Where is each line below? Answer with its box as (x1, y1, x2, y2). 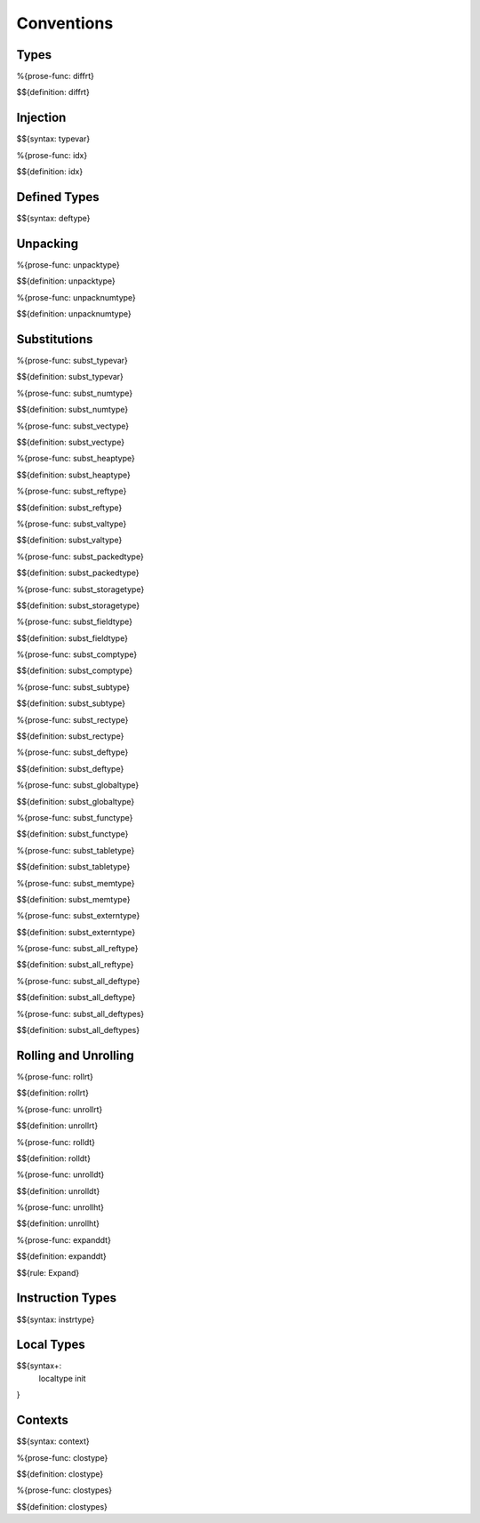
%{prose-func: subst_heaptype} (16, 453, 135, 464)
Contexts (16, 1413, 68, 1428)
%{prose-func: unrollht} (16, 1202, 105, 1213)
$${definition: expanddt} (16, 1251, 107, 1262)
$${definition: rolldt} (16, 1152, 91, 1164)
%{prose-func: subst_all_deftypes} (16, 1008, 145, 1019)
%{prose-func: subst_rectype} (16, 714, 129, 725)
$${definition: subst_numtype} (16, 405, 129, 415)
